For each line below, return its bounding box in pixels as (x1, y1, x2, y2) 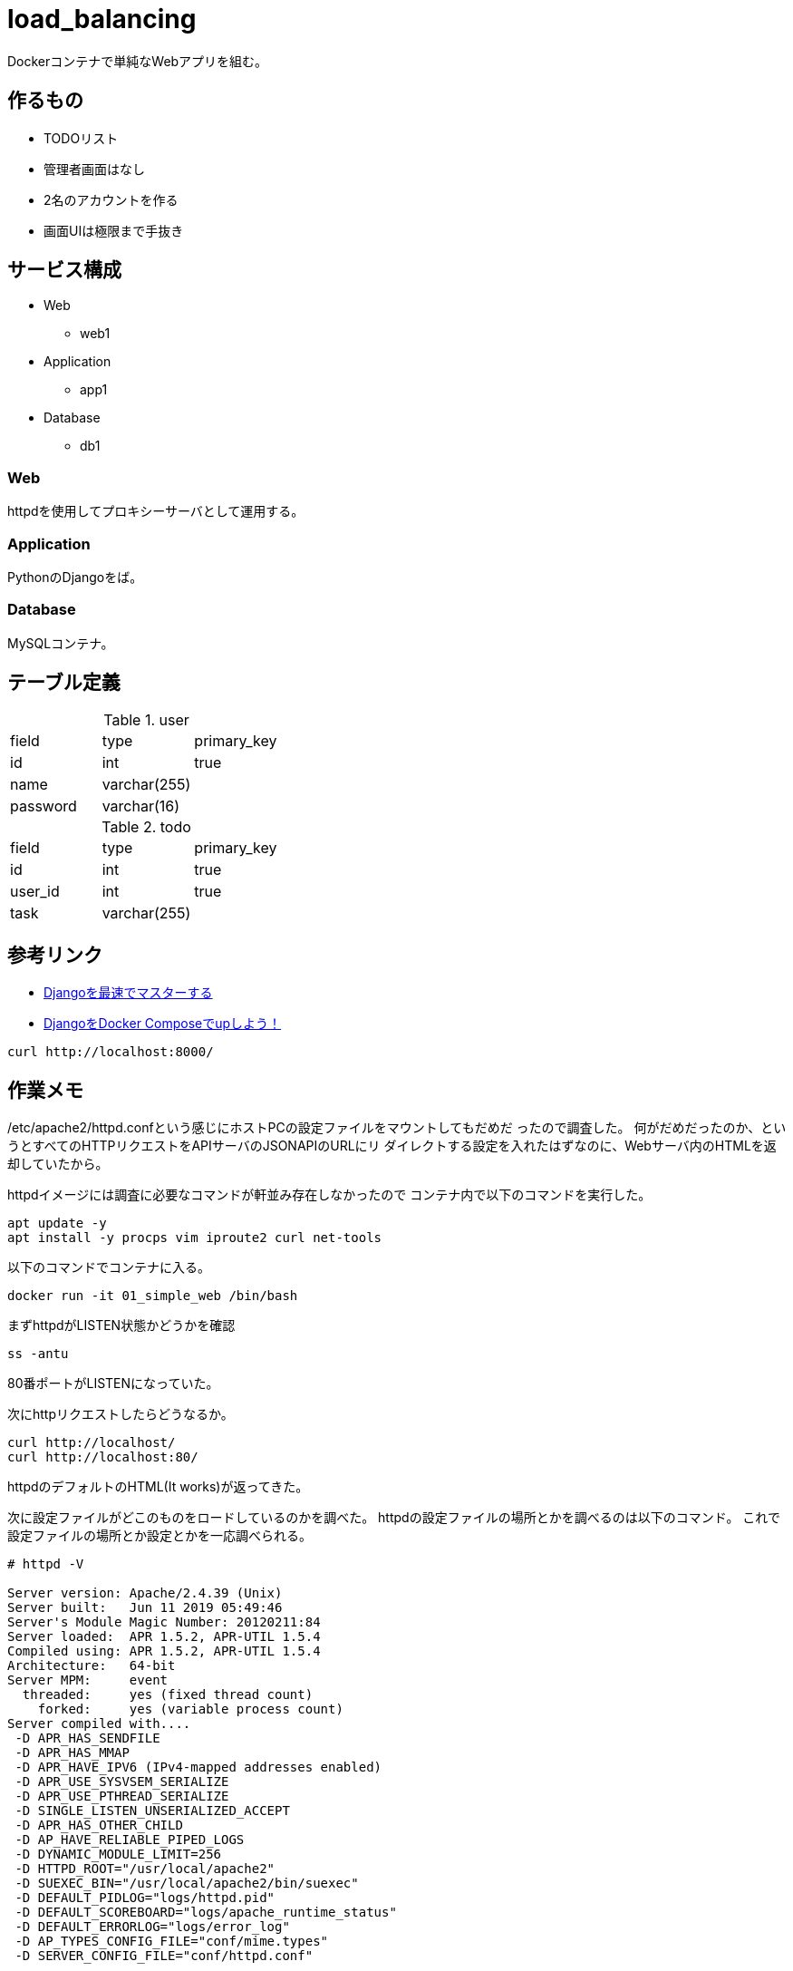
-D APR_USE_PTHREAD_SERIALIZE (15, 1789, 229, 1804)
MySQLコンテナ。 (7, 635, 114, 651)
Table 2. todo (102, 817, 191, 836)
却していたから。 (7, 1156, 109, 1172)
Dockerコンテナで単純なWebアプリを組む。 (7, 53, 268, 69)
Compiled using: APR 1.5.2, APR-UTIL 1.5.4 (7, 1644, 321, 1659)
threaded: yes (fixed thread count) (22, 1687, 314, 1703)
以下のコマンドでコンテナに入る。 (7, 1259, 210, 1276)
